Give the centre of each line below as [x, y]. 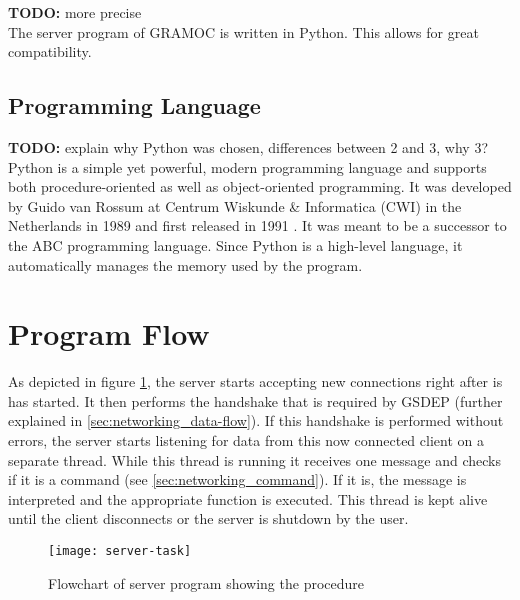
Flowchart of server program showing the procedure [206, 582]
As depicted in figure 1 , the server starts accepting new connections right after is [255, 381]
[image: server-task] [120, 551]
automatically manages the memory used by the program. [185, 264]
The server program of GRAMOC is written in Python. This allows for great [243, 31]
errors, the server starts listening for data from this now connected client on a [246, 440]
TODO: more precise [75, 12]
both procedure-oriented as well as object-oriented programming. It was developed [260, 186]
